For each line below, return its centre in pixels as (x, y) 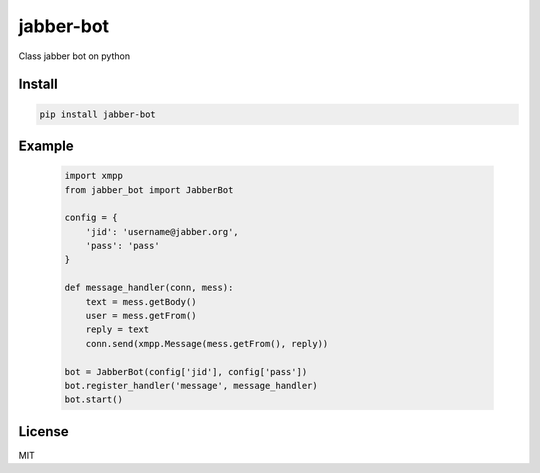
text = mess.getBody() (141, 301)
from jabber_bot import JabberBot (149, 189)
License (43, 431)
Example (46, 145)
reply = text (117, 329)
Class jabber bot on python (74, 56)
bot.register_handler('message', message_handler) (191, 385)
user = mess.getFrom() (141, 316)
